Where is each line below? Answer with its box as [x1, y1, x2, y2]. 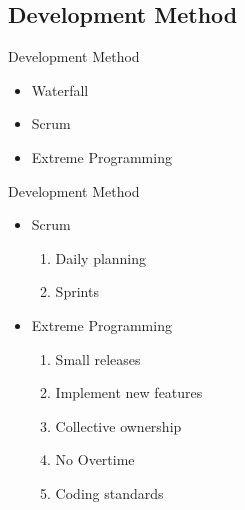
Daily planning [55, 247, 147, 268]
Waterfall [31, 79, 89, 100]
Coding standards [55, 482, 164, 503]
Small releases [55, 348, 141, 369]
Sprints [55, 281, 99, 302]
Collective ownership [55, 415, 182, 436]
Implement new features [55, 382, 203, 403]
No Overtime [55, 449, 135, 470]
